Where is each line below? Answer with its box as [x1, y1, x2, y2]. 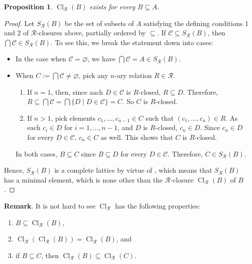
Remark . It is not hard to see [4, 200, 96, 211]
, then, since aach [51, 86, 103, 97]
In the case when [15, 53, 66, 64]
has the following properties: [115, 200, 200, 211]
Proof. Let [4, 18, 34, 28]
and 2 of [4, 27, 29, 38]
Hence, [4, 165, 24, 175]
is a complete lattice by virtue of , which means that [54, 165, 212, 175]
